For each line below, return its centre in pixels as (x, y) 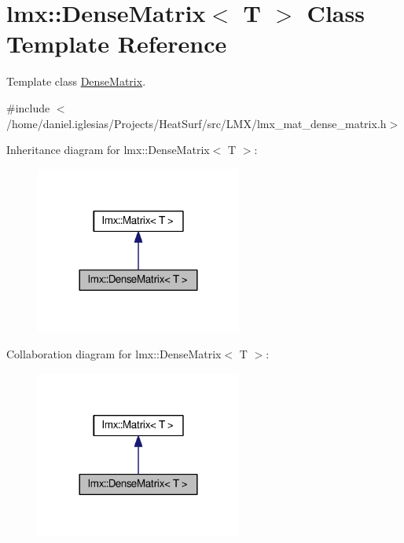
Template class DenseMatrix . (76, 81)
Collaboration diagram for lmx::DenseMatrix (114, 354)
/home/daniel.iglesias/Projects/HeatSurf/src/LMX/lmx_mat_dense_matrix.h (196, 123)
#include (28, 107)
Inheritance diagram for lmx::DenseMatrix (108, 150)
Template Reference (117, 44)
